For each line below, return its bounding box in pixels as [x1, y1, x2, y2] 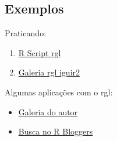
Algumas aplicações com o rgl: [5, 85, 113, 98]
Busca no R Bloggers [18, 125, 93, 137]
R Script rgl [18, 46, 61, 59]
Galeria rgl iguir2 [18, 66, 80, 78]
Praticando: [5, 27, 47, 39]
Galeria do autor [18, 105, 78, 118]
